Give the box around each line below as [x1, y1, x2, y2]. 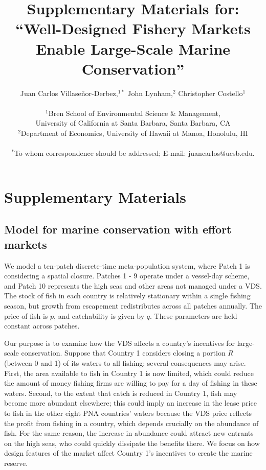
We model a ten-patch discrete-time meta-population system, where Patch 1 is [4, 260, 250, 271]
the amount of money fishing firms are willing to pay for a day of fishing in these [4, 378, 257, 388]
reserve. [4, 457, 28, 468]
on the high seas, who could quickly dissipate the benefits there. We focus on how [4, 437, 260, 448]
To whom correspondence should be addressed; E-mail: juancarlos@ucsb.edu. [14, 148, 255, 158]
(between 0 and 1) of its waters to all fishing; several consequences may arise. [4, 357, 246, 368]
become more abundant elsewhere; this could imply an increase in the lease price [4, 397, 257, 408]
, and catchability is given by [54, 310, 145, 321]
